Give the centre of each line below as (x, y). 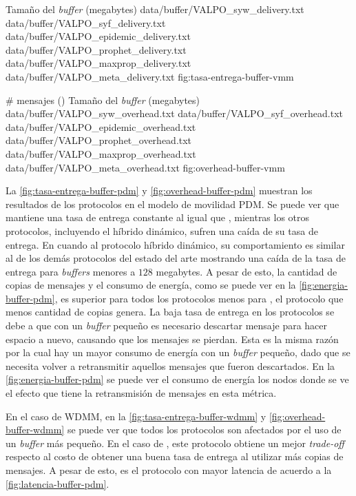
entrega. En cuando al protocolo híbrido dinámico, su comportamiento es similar (175, 244)
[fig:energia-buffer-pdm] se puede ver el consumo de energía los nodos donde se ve (177, 379)
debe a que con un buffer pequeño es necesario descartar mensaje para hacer (167, 325)
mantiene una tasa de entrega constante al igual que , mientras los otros (158, 217)
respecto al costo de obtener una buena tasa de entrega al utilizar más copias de (175, 456)
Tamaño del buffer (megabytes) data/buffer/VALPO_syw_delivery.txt (155, 9)
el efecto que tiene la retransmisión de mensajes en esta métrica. (141, 393)
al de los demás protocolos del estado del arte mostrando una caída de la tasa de (176, 258)
